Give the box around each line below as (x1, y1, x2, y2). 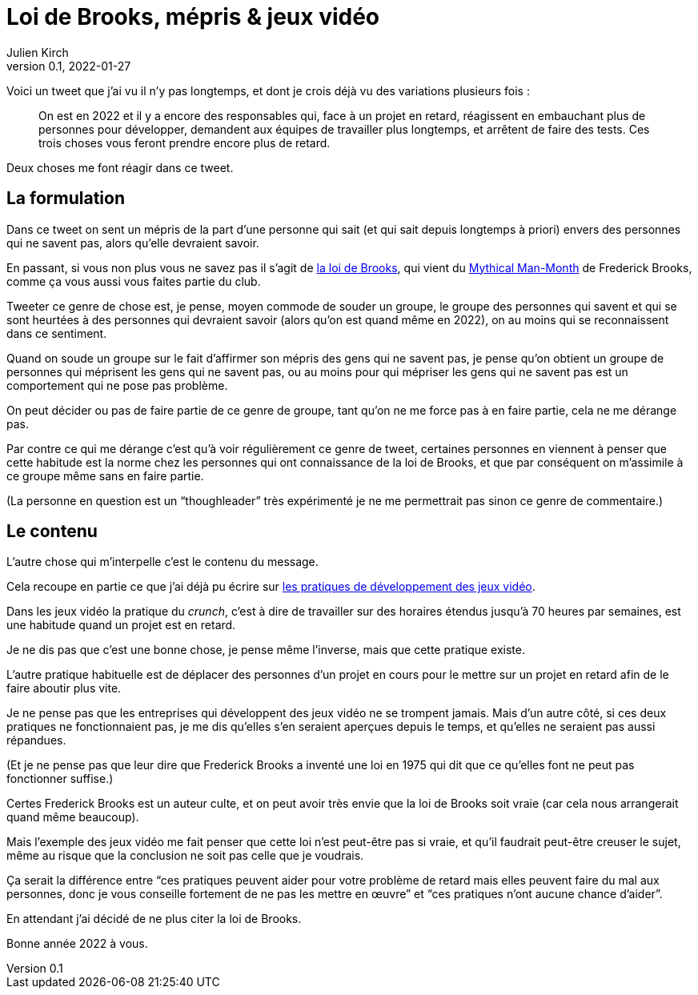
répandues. (6, 733, 66, 748)
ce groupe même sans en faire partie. (6, 468, 204, 483)
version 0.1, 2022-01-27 (6, 58, 131, 73)
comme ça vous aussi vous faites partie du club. (6, 274, 261, 288)
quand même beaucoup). (6, 810, 139, 824)
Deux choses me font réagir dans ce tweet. (6, 160, 234, 175)
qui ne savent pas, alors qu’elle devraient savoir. (6, 235, 259, 250)
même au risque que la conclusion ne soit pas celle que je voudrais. (6, 849, 364, 863)
